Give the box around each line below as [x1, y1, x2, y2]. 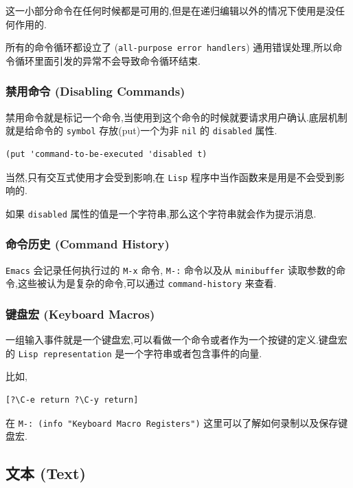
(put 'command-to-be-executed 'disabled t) [5, 149, 207, 159]
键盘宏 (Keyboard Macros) [5, 305, 155, 322]
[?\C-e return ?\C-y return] [5, 395, 139, 405]
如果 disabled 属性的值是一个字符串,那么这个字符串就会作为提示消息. [5, 206, 317, 220]
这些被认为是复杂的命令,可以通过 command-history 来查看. [17, 276, 277, 290]
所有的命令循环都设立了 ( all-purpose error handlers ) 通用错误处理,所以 [5, 40, 333, 54]
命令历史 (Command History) [5, 235, 170, 253]
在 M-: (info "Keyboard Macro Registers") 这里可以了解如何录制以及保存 [5, 415, 339, 429]
